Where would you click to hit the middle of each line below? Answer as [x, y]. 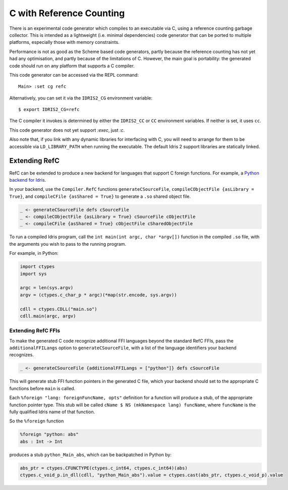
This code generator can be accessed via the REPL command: [74, 75]
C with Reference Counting [67, 13]
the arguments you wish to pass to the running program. [68, 244]
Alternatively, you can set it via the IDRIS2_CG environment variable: [81, 98]
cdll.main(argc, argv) [48, 316]
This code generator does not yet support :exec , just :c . [67, 130]
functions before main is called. [42, 388]
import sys [33, 274]
